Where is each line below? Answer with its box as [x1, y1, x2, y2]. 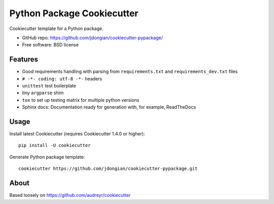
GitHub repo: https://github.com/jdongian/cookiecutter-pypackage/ [22, 35, 163, 41]
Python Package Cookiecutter [9, 8, 139, 19]
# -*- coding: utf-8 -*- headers [22, 75, 102, 81]
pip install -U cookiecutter [18, 142, 91, 149]
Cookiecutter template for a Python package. [9, 25, 104, 32]
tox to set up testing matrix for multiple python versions [22, 97, 140, 103]
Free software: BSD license [22, 42, 79, 48]
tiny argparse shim [22, 90, 64, 96]
